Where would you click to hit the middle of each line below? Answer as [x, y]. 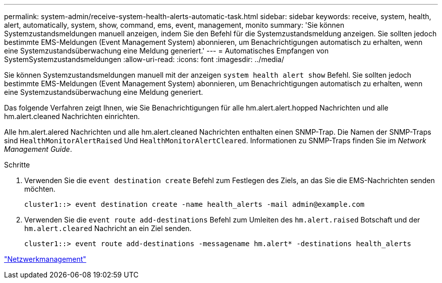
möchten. [40, 189]
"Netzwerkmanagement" [45, 259]
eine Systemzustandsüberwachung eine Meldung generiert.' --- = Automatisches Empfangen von [167, 51]
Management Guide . [38, 149]
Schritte [17, 165]
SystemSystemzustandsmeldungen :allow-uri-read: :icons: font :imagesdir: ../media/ [144, 59]
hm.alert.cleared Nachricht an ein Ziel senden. [108, 228]
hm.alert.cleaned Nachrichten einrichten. [72, 116]
